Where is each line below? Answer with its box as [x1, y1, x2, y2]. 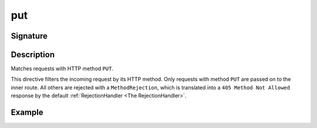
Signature [11, 31, 48, 41]
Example [11, 108, 43, 117]
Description [11, 50, 55, 60]
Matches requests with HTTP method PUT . [11, 65, 114, 72]
